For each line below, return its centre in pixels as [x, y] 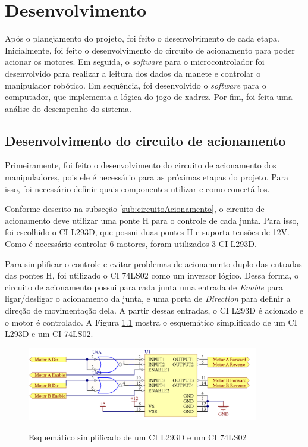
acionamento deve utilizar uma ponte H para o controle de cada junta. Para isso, [152, 220]
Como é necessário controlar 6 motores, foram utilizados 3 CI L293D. [131, 244]
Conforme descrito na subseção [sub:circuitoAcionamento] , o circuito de [135, 209]
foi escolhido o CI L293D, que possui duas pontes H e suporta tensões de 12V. [147, 232]
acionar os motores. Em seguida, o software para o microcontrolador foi [135, 62]
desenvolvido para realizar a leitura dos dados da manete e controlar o [133, 73]
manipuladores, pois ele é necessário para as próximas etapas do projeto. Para [147, 177]
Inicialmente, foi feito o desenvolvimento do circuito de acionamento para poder [150, 50]
